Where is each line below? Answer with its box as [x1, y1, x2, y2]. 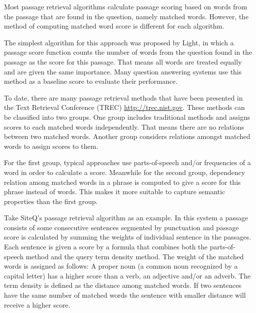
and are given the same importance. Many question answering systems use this [4, 66, 242, 76]
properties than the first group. [4, 196, 98, 206]
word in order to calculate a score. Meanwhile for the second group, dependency [4, 167, 245, 177]
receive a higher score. [4, 299, 70, 310]
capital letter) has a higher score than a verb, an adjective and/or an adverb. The [4, 270, 251, 280]
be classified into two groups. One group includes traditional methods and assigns [4, 111, 250, 122]
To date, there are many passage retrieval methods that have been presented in [4, 92, 243, 103]
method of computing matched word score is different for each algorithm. [4, 21, 224, 31]
